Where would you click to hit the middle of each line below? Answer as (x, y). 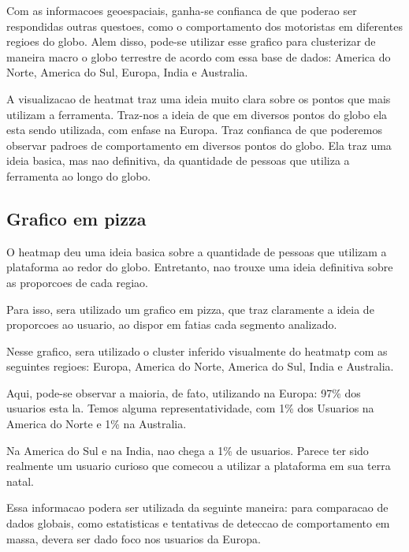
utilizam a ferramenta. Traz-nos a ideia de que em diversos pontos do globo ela (197, 114)
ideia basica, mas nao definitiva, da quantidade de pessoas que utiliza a (178, 160)
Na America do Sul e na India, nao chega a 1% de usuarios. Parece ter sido (188, 450)
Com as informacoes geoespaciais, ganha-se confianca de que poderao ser (182, 10)
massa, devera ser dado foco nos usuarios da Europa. (134, 538)
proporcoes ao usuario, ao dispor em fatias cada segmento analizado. (172, 324)
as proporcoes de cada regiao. (77, 282)
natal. (20, 481)
